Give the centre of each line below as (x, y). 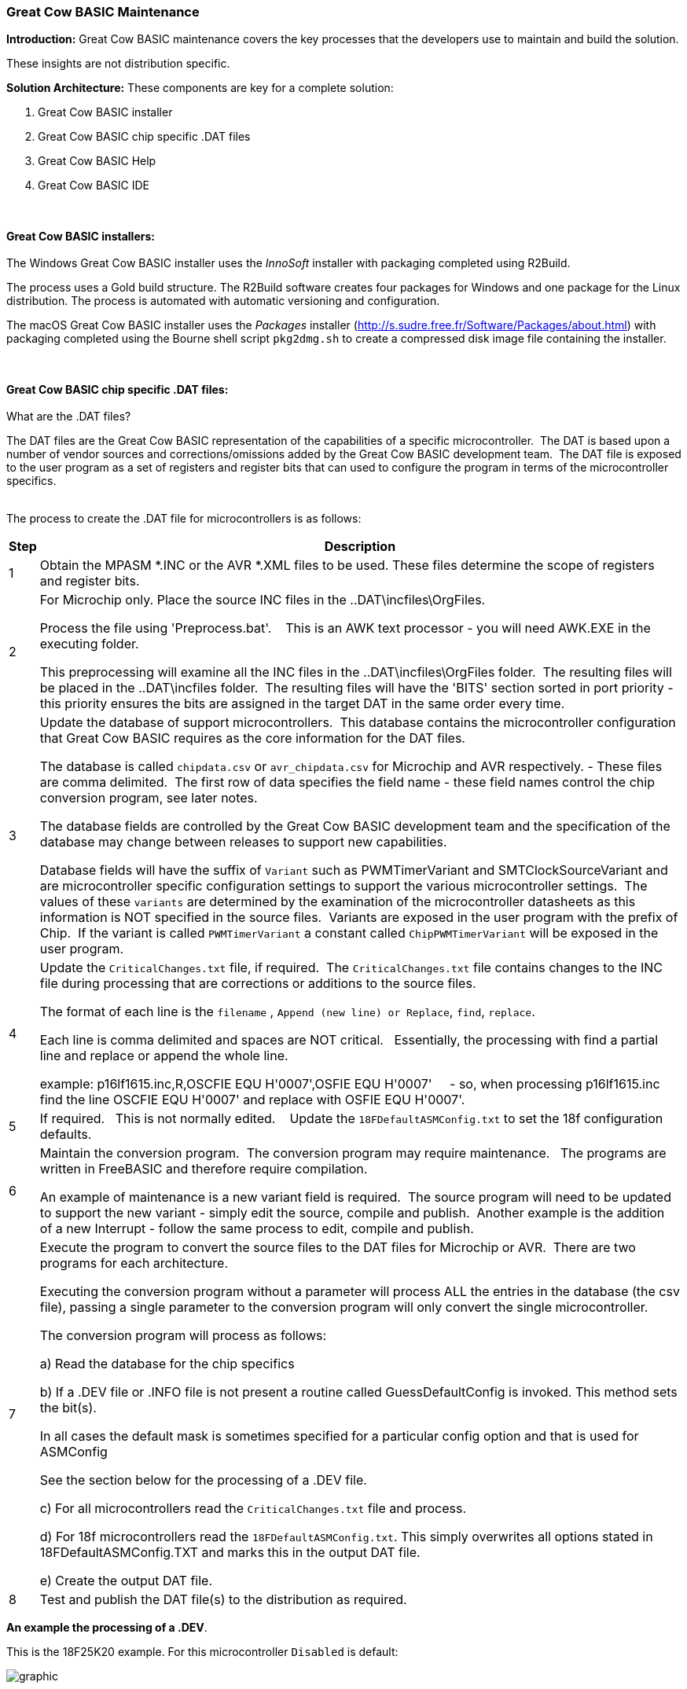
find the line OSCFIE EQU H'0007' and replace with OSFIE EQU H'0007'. (252, 1100)
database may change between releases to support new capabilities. (243, 842)
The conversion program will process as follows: (183, 1336)
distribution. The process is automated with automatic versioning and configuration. (223, 301)
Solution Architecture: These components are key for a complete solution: (200, 88)
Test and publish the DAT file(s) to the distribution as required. (223, 1600)
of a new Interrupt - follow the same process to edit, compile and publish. (257, 1229)
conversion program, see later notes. (149, 798)
